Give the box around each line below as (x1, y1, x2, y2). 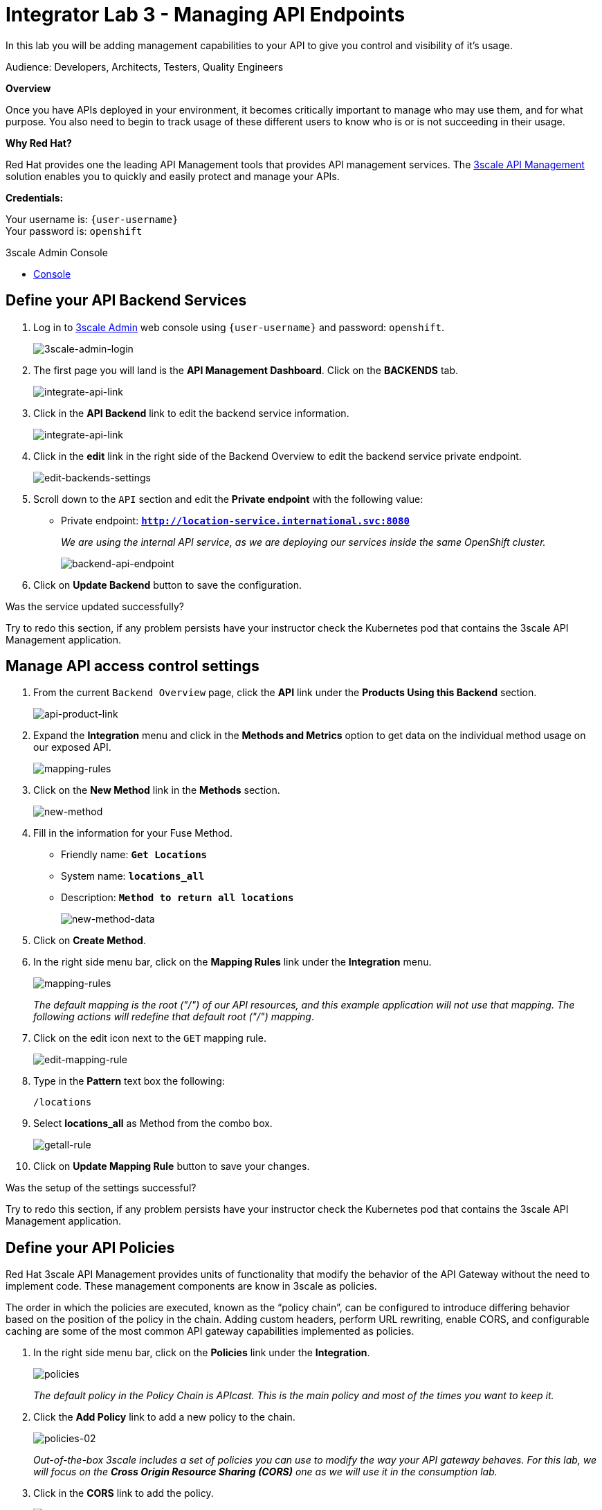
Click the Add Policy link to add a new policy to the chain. (33, 1411, 295, 1423)
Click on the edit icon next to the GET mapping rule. (33, 1032, 266, 1045)
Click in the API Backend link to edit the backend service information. (33, 407, 349, 419)
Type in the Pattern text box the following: (33, 1075, 225, 1087)
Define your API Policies (6, 1238, 175, 1256)
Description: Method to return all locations (61, 891, 294, 904)
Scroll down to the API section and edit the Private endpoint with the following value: (33, 492, 423, 505)
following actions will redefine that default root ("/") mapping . (33, 1011, 314, 1023)
